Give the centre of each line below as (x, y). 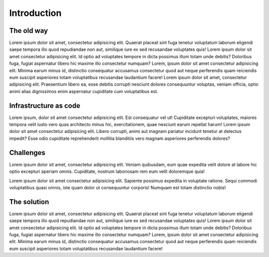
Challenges (27, 153)
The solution (29, 202)
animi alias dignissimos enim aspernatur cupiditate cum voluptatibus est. (84, 91)
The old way (29, 31)
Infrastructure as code (45, 105)
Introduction (35, 13)
